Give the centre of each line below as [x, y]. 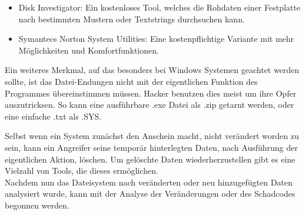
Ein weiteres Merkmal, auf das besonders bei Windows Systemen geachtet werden [152, 70]
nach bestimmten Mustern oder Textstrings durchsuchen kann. [132, 19]
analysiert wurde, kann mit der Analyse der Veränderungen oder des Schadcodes [150, 193]
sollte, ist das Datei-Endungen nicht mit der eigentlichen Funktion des [131, 81]
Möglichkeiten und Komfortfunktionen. [89, 50]
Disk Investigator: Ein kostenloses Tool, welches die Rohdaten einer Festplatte [159, 7]
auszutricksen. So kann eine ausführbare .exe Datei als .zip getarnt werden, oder [150, 105]
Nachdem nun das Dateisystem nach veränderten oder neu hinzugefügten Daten [149, 182]
